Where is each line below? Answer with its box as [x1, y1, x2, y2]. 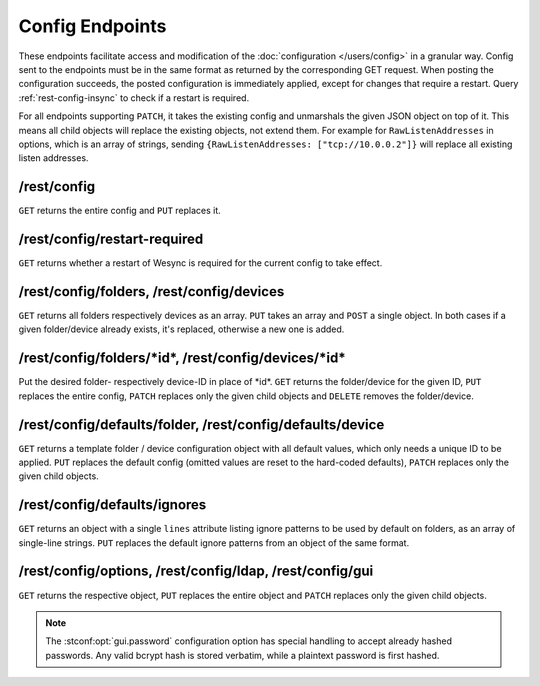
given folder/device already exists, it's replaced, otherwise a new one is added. [18, 323, 345, 335]
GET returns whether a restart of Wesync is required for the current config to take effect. [18, 257, 383, 269]
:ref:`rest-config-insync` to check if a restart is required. [18, 91, 250, 104]
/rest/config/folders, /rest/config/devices [18, 283, 285, 300]
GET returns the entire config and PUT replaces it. [18, 205, 222, 217]
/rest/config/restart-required [18, 231, 204, 247]
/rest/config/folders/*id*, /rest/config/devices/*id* [18, 350, 346, 367]
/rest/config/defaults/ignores [18, 496, 207, 514]
